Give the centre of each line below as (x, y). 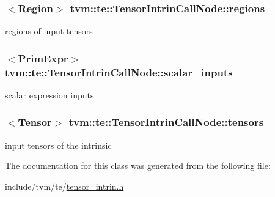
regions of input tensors (49, 31)
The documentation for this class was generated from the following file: (138, 165)
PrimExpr (43, 58)
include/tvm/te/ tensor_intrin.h (64, 186)
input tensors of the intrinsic (58, 145)
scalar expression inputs (50, 95)
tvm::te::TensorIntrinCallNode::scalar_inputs (119, 72)
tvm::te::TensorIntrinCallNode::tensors (166, 122)
